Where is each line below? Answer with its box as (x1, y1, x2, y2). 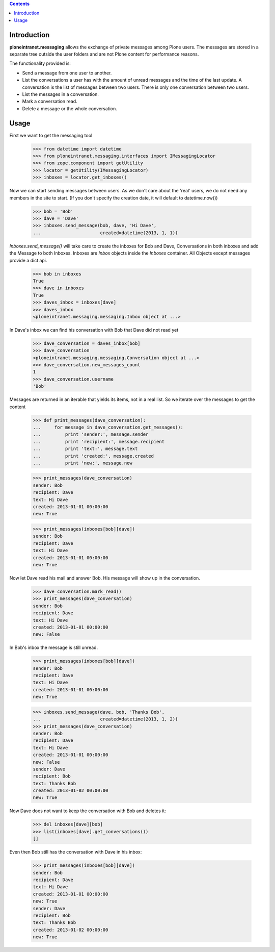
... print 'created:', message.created (33, 453, 154, 459)
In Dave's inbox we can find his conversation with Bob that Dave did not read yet (9, 327, 178, 333)
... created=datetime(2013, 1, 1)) (33, 230, 178, 236)
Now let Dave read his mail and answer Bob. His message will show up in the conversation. (9, 574, 201, 581)
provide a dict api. (9, 257, 47, 263)
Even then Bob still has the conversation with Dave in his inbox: (9, 849, 142, 855)
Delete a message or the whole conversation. (22, 105, 117, 112)
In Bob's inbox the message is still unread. (9, 644, 98, 650)
